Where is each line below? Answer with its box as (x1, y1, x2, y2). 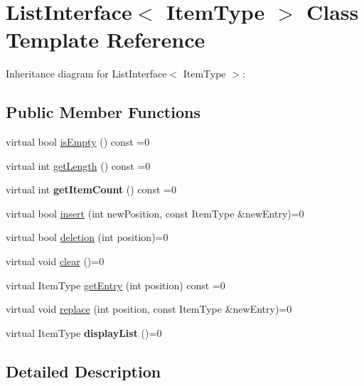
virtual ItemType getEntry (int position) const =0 (6, 277, 225, 292)
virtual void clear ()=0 (6, 254, 105, 269)
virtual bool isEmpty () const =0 (6, 134, 150, 149)
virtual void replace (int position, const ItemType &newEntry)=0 (6, 301, 292, 316)
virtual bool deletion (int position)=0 (6, 230, 168, 245)
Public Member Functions (6, 101, 200, 123)
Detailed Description (6, 360, 161, 382)
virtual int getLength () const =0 (6, 158, 151, 173)
